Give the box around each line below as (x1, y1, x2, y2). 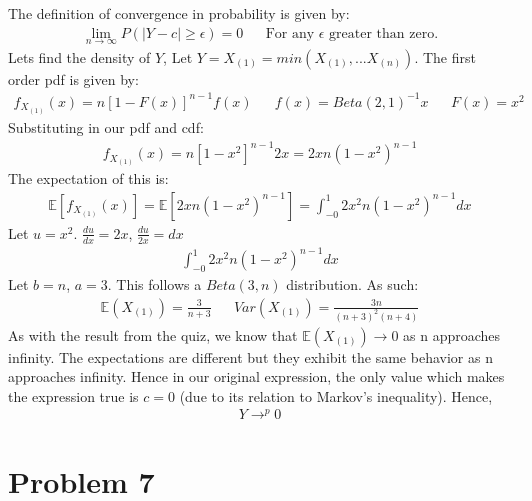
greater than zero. (329, 26, 439, 41)
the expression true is (8, 385, 139, 406)
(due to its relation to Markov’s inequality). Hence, (179, 385, 493, 406)
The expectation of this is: (8, 168, 169, 189)
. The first (414, 46, 476, 67)
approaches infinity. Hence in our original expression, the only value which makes (8, 366, 505, 387)
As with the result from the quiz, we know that (8, 324, 298, 345)
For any (265, 26, 315, 41)
